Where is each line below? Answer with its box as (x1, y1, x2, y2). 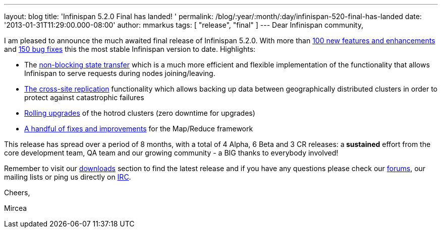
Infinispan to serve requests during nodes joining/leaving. (24, 69, 215, 78)
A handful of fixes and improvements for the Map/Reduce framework (24, 124, 253, 133)
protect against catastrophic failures (24, 93, 144, 102)
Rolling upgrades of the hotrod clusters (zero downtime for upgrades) (24, 109, 255, 117)
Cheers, (4, 188, 30, 197)
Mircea (4, 204, 27, 212)
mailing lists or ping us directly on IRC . (4, 173, 131, 181)
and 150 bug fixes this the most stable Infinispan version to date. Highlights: (4, 45, 256, 53)
